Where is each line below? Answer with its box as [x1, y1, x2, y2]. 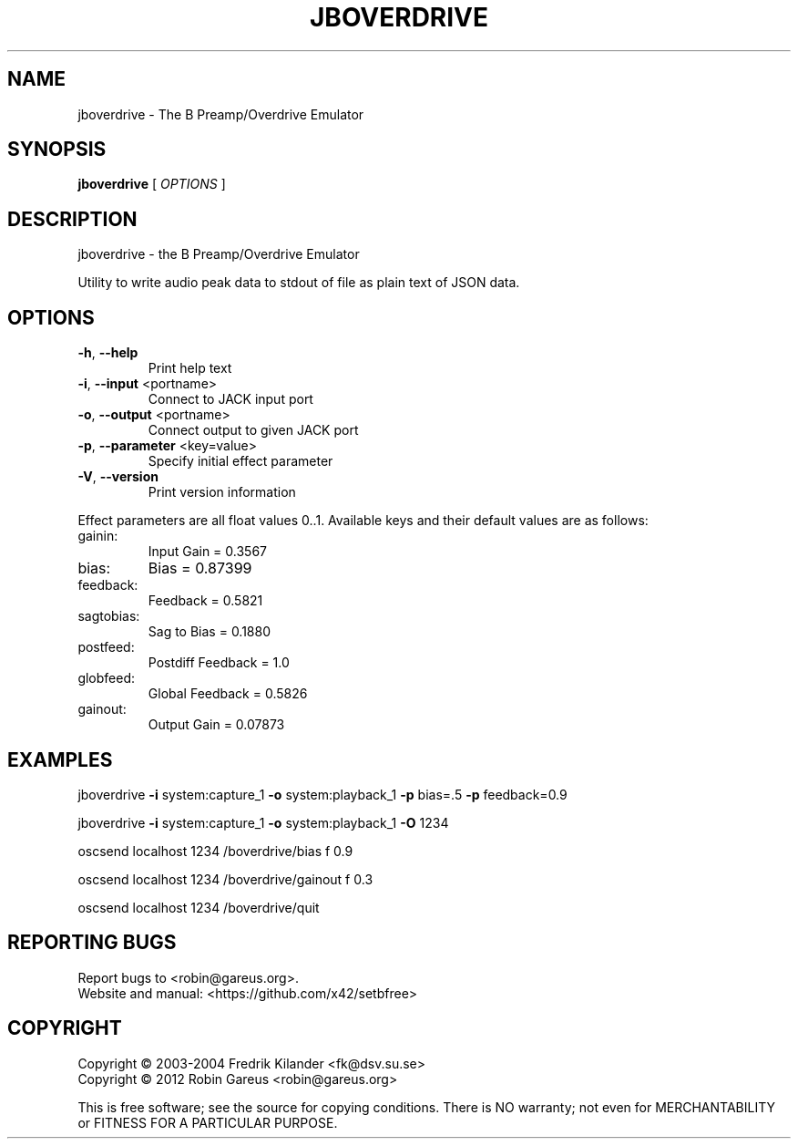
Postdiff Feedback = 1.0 [148, 655, 290, 671]
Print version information [148, 484, 296, 501]
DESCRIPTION [7, 207, 138, 231]
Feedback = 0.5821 [148, 593, 263, 609]
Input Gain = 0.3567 [148, 543, 267, 560]
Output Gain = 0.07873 [148, 717, 285, 733]
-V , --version [77, 469, 159, 485]
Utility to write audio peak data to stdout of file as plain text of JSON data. [77, 274, 520, 291]
